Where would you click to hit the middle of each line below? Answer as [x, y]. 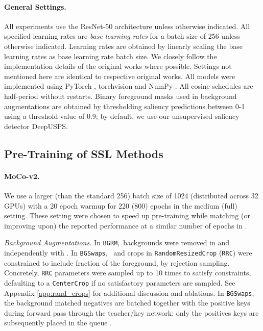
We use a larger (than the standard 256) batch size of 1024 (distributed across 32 [131, 195]
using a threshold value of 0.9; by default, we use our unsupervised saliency [122, 116]
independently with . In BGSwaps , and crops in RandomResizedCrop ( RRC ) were [128, 252]
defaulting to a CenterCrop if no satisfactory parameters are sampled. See [120, 282]
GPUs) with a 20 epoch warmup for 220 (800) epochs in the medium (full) [121, 205]
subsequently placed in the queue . [58, 323]
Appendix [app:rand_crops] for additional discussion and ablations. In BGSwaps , [129, 292]
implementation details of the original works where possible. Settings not [118, 66]
